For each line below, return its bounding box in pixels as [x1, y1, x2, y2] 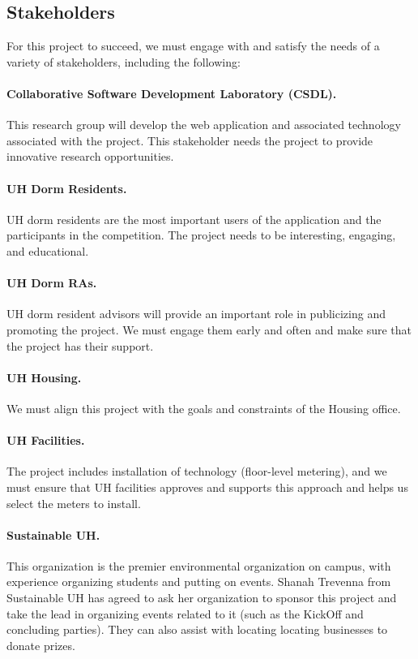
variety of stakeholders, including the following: [6, 53, 241, 70]
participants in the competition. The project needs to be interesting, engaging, [6, 226, 396, 243]
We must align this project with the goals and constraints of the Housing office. [6, 399, 401, 416]
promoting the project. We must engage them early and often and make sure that [6, 321, 412, 338]
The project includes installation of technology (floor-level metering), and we [6, 463, 387, 480]
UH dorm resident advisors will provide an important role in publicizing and [6, 305, 386, 322]
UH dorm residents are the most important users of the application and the [6, 210, 382, 227]
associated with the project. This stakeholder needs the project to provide [6, 131, 373, 149]
